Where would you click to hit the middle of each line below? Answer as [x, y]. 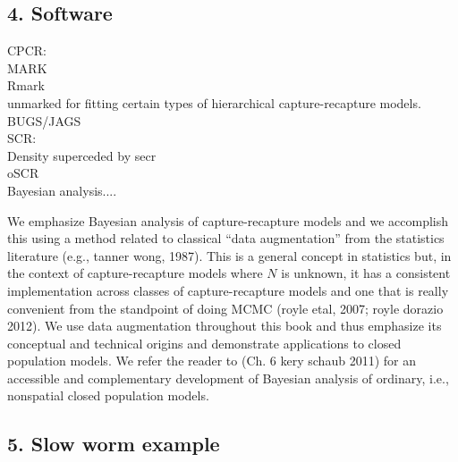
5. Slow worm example [114, 444]
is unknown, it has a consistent [366, 273]
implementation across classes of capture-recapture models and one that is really [228, 290]
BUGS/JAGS [44, 120]
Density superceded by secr [82, 155]
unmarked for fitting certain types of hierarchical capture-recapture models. [214, 102]
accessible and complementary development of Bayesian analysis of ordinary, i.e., [228, 378]
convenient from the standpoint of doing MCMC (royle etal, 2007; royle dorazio [225, 308]
